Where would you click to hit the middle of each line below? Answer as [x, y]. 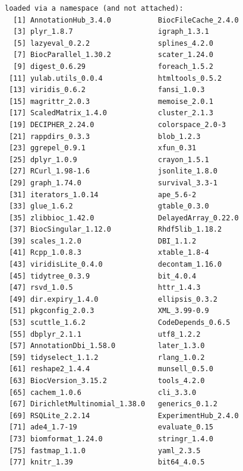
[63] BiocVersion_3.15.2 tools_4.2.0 [107, 381]
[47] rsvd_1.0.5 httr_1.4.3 [105, 288]
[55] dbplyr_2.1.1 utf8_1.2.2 [105, 334]
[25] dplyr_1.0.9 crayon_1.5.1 [109, 159]
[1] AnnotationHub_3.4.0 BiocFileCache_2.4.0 [126, 20]
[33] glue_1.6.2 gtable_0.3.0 [109, 206]
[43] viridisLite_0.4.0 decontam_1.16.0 [116, 265]
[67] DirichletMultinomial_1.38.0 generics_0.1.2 [113, 404]
